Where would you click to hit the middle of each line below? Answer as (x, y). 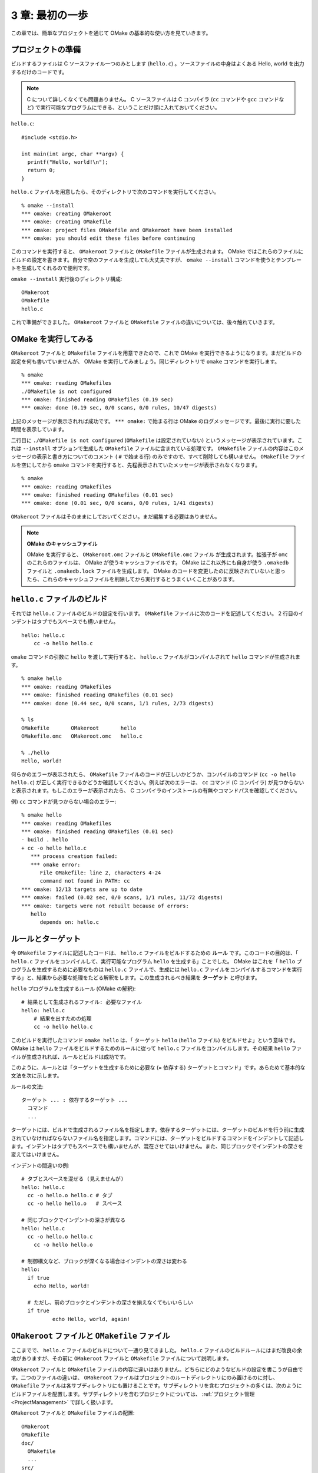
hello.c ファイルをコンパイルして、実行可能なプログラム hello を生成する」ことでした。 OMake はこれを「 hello (153, 961)
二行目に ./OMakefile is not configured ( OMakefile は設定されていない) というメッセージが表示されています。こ (157, 440)
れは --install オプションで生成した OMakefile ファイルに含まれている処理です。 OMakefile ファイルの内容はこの (155, 448)
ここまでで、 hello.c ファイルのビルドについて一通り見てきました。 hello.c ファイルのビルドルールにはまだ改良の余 (157, 1350)
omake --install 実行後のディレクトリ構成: (67, 279)
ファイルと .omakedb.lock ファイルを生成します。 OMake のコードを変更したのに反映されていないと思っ (156, 571)
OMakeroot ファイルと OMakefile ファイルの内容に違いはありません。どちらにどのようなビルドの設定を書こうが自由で (157, 1369)
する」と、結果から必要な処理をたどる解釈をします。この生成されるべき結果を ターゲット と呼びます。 (135, 977)
